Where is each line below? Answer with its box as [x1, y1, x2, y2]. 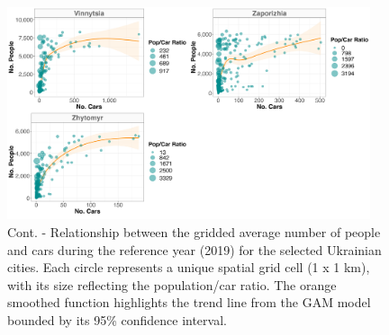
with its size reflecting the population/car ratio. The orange [7, 275, 337, 294]
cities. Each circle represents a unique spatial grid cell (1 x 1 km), [7, 258, 370, 277]
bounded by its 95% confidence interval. [7, 310, 227, 329]
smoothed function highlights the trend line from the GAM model [7, 293, 371, 312]
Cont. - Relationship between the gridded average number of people [7, 223, 381, 241]
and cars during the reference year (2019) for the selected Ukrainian [7, 240, 382, 259]
